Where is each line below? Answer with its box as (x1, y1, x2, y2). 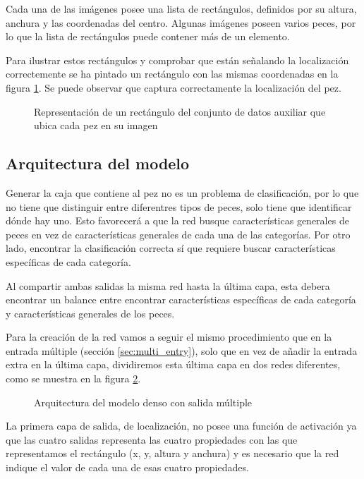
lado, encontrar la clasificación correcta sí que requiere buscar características (6, 241, 336, 255)
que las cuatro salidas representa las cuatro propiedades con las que (6, 432, 298, 447)
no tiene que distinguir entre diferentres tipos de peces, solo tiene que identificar (6, 199, 352, 214)
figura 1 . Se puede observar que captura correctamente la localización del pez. (6, 80, 341, 95)
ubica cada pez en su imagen (34, 118, 158, 133)
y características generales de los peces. (6, 305, 175, 320)
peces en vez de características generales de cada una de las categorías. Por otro (6, 226, 351, 241)
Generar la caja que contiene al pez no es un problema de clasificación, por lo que (6, 185, 359, 200)
